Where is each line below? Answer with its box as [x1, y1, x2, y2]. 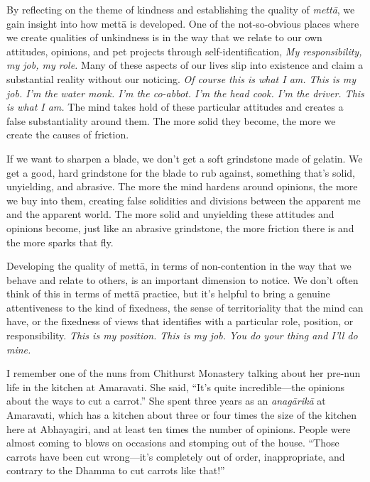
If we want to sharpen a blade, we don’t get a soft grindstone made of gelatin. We [6, 150, 363, 165]
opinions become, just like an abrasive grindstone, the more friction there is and [6, 220, 354, 235]
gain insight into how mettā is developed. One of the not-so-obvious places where [6, 16, 359, 31]
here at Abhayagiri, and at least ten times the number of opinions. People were [6, 421, 351, 436]
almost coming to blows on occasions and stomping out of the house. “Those [6, 435, 339, 450]
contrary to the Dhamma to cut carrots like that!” [6, 463, 225, 478]
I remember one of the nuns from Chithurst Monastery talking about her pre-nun [6, 366, 361, 380]
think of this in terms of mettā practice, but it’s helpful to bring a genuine [6, 286, 330, 301]
